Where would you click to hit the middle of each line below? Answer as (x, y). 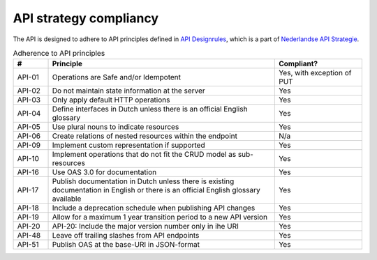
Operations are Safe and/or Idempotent (117, 77)
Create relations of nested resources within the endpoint (145, 136)
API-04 (29, 114)
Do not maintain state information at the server (128, 91)
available (67, 199)
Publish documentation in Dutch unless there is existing (143, 181)
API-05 (29, 127)
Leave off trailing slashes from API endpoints (126, 236)
